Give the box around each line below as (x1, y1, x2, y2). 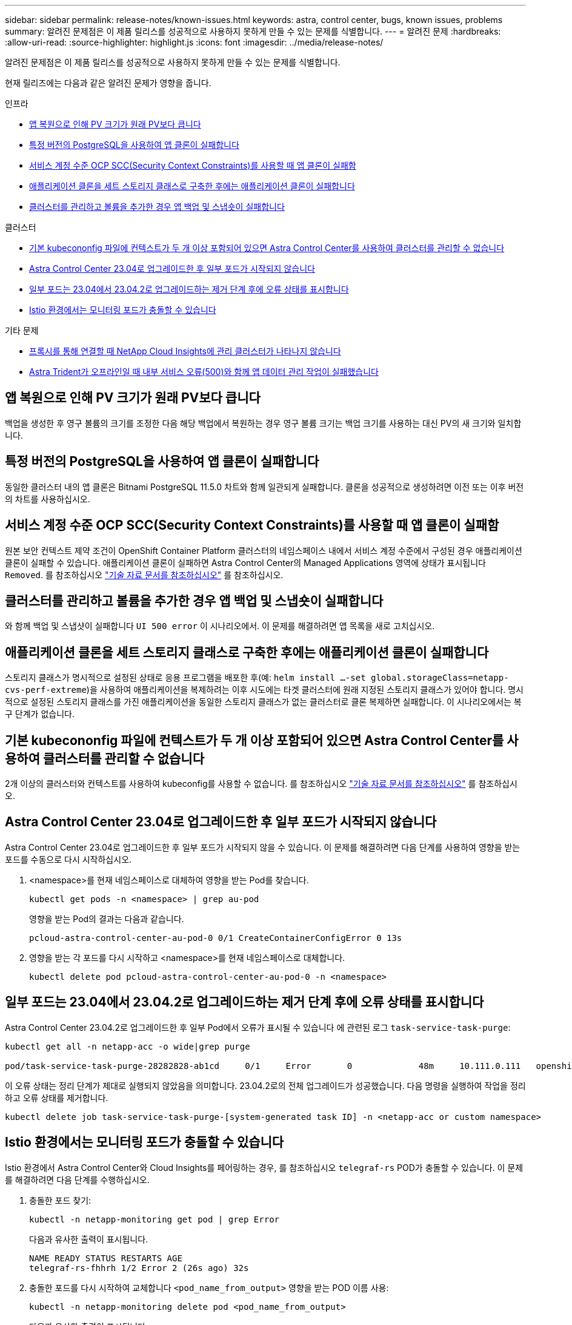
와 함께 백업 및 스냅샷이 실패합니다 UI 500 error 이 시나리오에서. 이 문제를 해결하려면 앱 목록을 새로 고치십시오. (5, 621, 435, 632)
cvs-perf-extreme (5, 685, 87, 695)
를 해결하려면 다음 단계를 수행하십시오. (5, 1174, 150, 1185)
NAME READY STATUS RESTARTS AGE (29, 1253, 182, 1263)
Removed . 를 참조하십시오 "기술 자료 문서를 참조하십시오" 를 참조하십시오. (5, 569, 284, 580)
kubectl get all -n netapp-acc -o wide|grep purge (5, 1041, 250, 1051)
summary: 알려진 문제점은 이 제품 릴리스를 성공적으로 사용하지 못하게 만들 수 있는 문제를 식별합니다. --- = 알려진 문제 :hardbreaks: (5, 26, 501, 36)
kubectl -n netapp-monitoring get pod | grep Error (29, 1214, 280, 1224)
